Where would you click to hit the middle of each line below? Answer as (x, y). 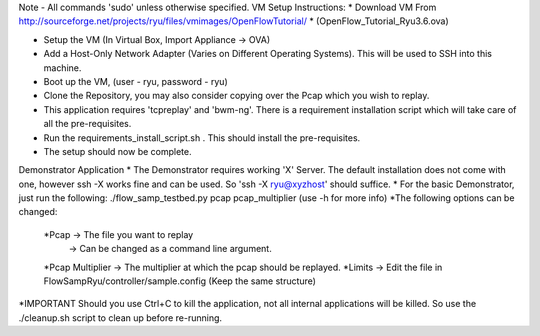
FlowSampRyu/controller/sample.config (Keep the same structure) (180, 281)
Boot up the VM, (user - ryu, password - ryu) (136, 81)
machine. (62, 67)
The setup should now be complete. (117, 151)
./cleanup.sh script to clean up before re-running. (120, 317)
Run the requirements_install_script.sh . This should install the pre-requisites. (202, 137)
